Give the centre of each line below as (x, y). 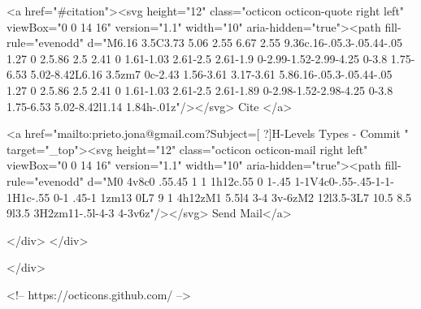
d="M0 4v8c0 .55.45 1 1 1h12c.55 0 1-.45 (189, 180)
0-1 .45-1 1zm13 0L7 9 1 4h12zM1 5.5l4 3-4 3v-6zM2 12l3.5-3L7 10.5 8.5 (232, 197)
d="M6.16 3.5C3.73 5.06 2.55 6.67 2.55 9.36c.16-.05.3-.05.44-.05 (245, 43)
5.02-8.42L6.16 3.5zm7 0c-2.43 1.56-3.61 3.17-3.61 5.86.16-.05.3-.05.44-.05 (211, 74)
